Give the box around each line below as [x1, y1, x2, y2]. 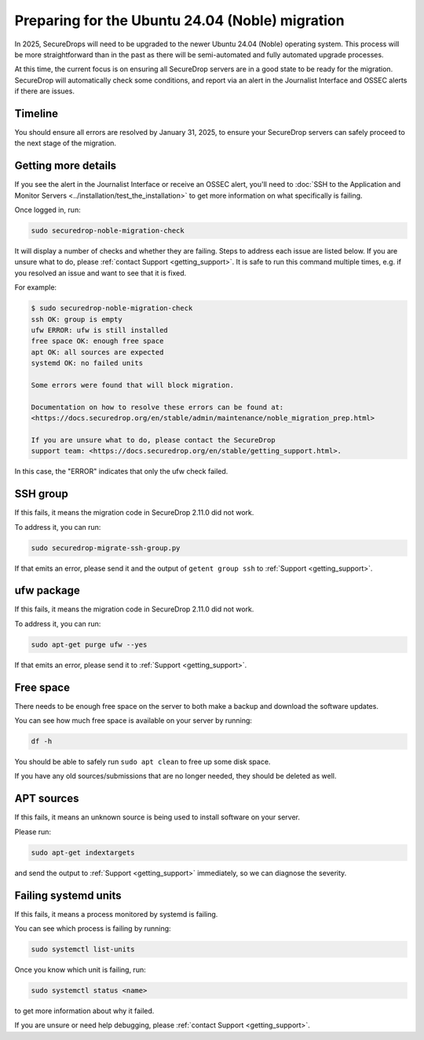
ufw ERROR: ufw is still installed [31, 326, 168, 334]
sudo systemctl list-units [31, 945, 135, 954]
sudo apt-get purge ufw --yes [31, 640, 148, 649]
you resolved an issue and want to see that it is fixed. [14, 268, 187, 278]
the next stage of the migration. [14, 138, 117, 148]
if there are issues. [14, 86, 75, 96]
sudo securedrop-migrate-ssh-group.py [31, 543, 181, 553]
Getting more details [14, 159, 117, 173]
